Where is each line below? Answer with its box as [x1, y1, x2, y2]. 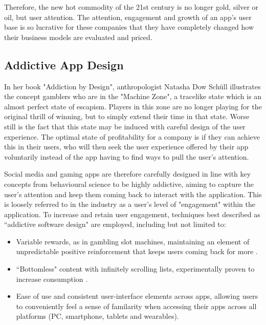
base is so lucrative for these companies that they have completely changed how [4, 22, 254, 32]
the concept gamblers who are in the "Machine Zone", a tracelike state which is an [4, 91, 262, 102]
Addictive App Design [4, 56, 124, 72]
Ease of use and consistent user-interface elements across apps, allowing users [16, 291, 258, 301]
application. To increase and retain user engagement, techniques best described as [4, 208, 260, 219]
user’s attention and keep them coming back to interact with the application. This [4, 188, 262, 199]
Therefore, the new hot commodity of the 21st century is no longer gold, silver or [4, 2, 259, 12]
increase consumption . [16, 273, 88, 284]
